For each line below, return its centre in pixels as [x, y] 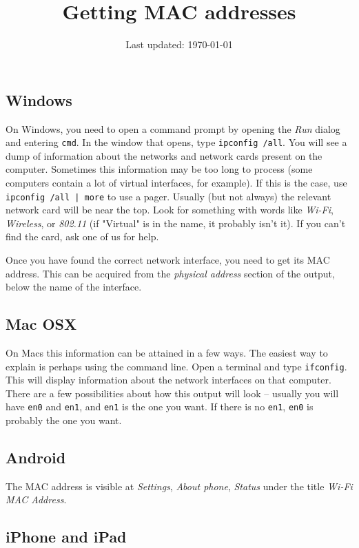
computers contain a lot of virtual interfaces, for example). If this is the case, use [176, 182]
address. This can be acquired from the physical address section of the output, [170, 273]
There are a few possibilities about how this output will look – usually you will [172, 393]
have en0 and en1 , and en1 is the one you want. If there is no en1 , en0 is [160, 407]
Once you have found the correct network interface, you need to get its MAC [168, 260]
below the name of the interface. [74, 287]
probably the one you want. [64, 420]
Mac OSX [41, 324]
